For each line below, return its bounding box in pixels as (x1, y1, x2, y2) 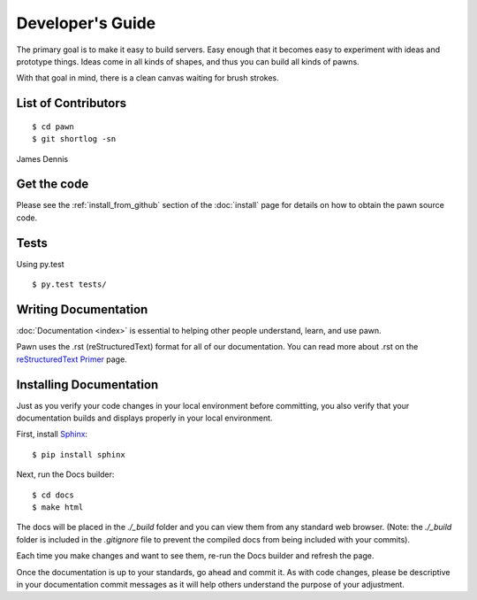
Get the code (16, 177, 89, 192)
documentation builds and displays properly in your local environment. (16, 412, 273, 424)
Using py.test (16, 258, 65, 269)
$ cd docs (32, 489, 74, 500)
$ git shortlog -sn (32, 134, 117, 144)
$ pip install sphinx (32, 450, 125, 459)
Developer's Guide (16, 13, 156, 33)
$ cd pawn (32, 121, 74, 132)
